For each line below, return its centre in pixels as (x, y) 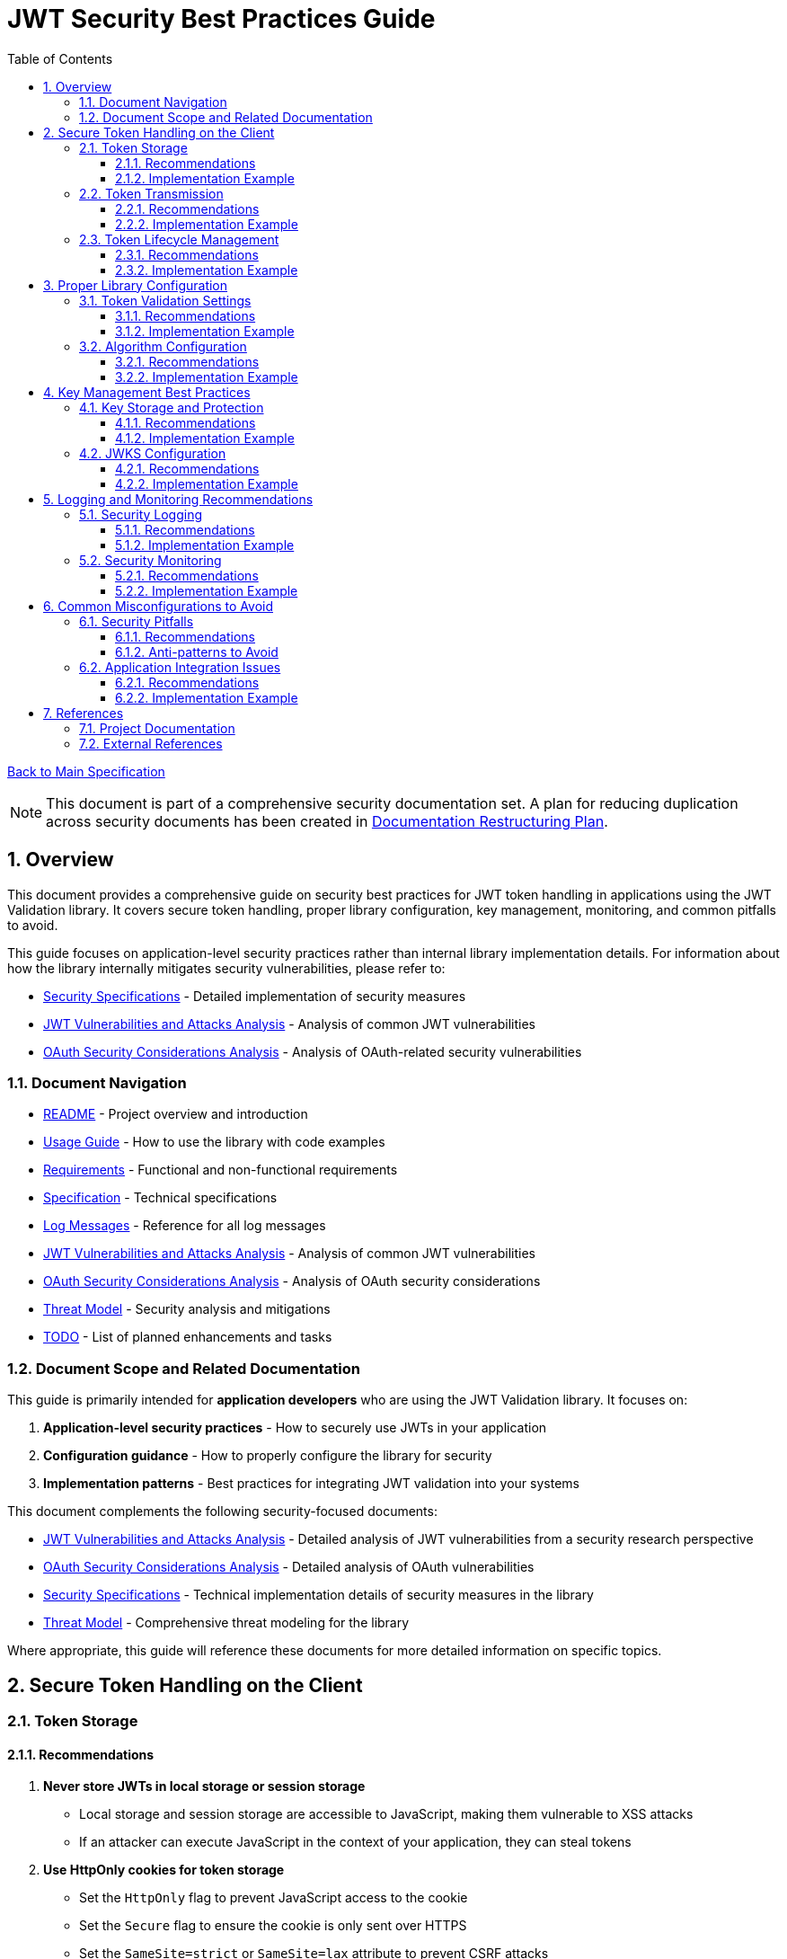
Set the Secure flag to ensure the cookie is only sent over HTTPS (273, 1926)
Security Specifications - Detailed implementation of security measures (255, 996)
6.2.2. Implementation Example (207, 697)
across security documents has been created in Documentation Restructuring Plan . (327, 821)
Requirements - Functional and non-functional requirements (221, 1170)
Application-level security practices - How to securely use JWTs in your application (295, 1428)
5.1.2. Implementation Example (205, 545)
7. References (84, 713)
